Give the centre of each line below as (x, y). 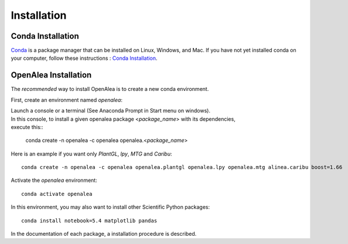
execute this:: (27, 127)
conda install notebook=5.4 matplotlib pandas (89, 221)
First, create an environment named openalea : (67, 100)
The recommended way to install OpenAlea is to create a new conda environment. (110, 89)
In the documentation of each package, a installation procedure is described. (104, 234)
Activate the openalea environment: (54, 180)
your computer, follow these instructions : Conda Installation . (84, 58)
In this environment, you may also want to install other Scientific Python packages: (110, 207)
